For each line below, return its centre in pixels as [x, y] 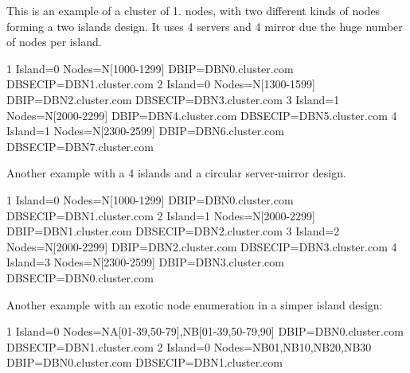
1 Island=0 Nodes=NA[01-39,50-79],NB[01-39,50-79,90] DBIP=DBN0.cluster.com [205, 331]
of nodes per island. [54, 42]
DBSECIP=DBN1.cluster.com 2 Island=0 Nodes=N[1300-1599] [161, 84]
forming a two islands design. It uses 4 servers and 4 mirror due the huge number [205, 26]
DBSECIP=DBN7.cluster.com [80, 146]
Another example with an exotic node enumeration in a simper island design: [195, 304]
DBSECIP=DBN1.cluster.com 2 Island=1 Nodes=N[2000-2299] [161, 215]
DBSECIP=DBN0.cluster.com [80, 277]
